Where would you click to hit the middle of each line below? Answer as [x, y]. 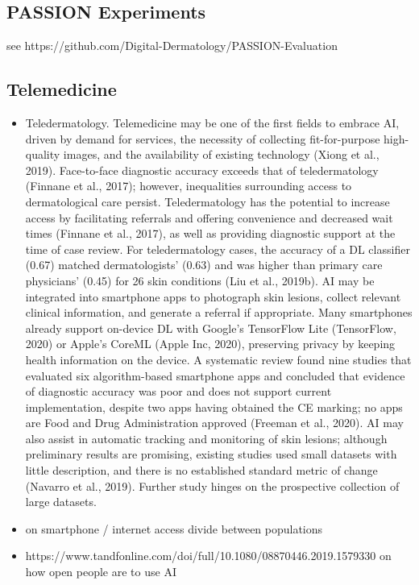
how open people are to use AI [101, 572]
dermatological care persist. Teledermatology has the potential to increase [207, 201]
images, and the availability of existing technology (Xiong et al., [221, 154]
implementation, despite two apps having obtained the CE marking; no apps [214, 407]
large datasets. [61, 502]
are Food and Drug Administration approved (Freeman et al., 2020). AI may [214, 423]
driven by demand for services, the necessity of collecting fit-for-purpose [203, 138]
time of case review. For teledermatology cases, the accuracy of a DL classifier [218, 249]
